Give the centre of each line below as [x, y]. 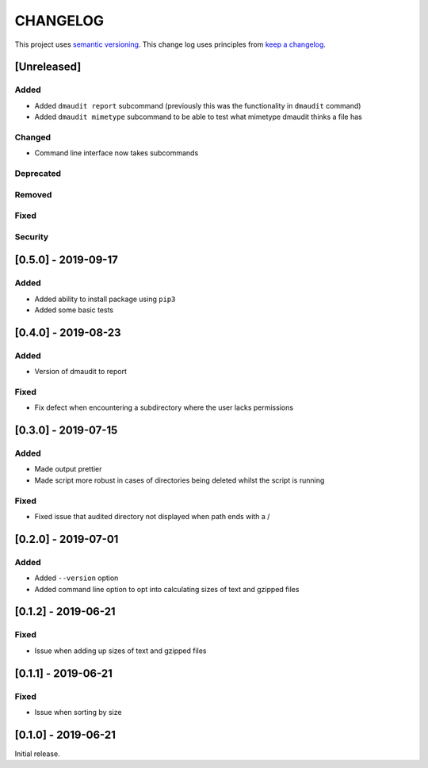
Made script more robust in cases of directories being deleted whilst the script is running [180, 480]
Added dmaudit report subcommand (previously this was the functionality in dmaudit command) [198, 105]
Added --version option [76, 578]
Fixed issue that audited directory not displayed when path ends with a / [152, 517]
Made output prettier [68, 469]
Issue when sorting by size [78, 712]
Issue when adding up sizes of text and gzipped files [120, 651]
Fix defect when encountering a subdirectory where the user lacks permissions [164, 407]
